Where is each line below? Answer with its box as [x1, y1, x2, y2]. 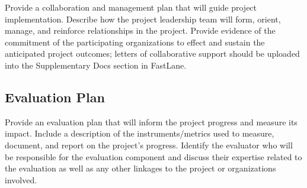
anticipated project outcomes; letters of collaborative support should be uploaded [5, 47, 300, 60]
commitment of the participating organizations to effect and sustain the [5, 35, 265, 48]
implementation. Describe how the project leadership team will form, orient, [5, 12, 281, 25]
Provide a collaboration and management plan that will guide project [5, 1, 257, 13]
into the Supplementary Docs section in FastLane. [5, 59, 187, 71]
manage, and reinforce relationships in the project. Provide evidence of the [5, 24, 276, 37]
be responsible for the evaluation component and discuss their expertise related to [5, 150, 302, 163]
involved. [5, 173, 37, 186]
